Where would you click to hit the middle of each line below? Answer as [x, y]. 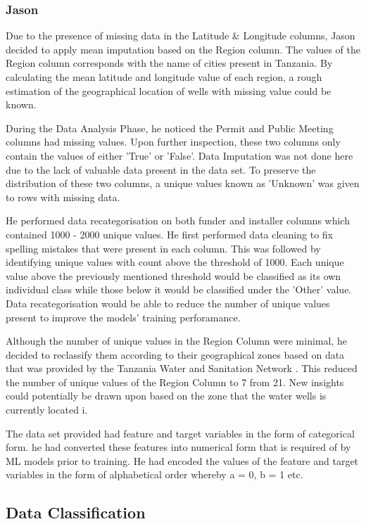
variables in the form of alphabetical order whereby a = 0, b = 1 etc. [154, 474]
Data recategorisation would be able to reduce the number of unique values [168, 303]
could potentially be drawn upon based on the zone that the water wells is [166, 396]
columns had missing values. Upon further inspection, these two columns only [173, 142]
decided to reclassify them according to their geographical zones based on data [175, 354]
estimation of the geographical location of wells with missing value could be [169, 90]
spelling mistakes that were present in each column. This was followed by [163, 248]
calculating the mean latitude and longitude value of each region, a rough [164, 77]
